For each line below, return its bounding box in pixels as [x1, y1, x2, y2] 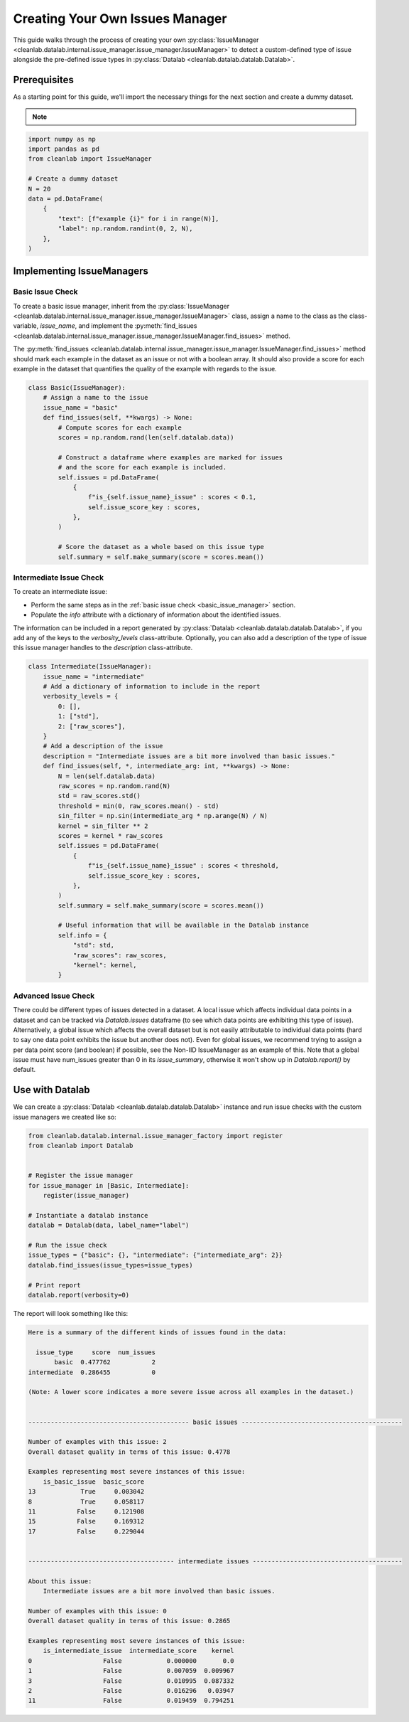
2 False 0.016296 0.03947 [28, 1686, 234, 1695]
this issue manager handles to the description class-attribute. [13, 644, 193, 652]
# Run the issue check [28, 1241, 107, 1250]
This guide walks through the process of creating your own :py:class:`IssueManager [13, 36, 259, 44]
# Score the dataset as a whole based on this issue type [58, 543, 264, 551]
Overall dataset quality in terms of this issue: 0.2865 [28, 1617, 231, 1625]
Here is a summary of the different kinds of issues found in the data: [28, 1328, 287, 1336]
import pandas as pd [28, 145, 99, 153]
